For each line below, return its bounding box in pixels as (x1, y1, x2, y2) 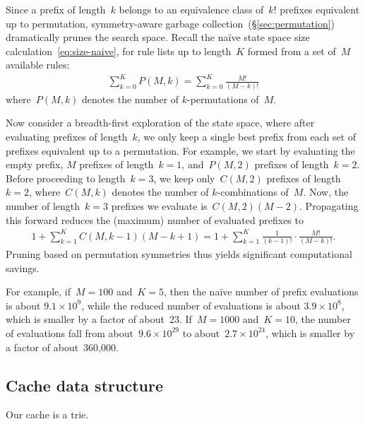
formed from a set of (247, 43, 336, 58)
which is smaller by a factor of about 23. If (6, 312, 192, 326)
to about (182, 325, 220, 340)
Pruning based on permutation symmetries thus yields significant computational (6, 247, 352, 261)
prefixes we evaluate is (111, 198, 208, 213)
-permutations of (187, 91, 259, 106)
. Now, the (303, 184, 349, 199)
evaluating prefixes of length (6, 129, 128, 143)
